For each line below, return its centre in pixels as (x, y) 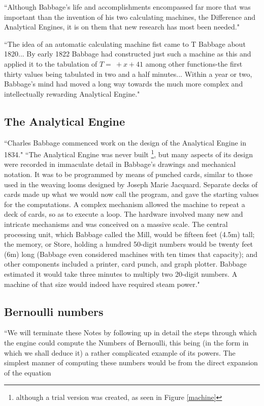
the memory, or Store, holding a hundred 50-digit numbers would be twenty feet (129, 244)
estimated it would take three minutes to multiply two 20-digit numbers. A (121, 273)
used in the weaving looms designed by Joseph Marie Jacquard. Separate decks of (131, 184)
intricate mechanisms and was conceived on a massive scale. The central (116, 224)
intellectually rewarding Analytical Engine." (72, 93)
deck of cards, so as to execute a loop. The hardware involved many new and (124, 214)
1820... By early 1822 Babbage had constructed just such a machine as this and (128, 54)
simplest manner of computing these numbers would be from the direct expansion (131, 362)
